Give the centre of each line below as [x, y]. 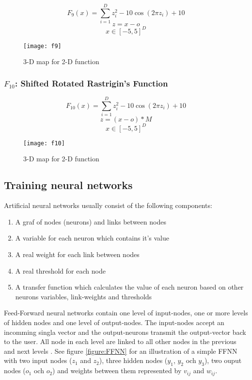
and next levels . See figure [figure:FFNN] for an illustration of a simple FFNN [121, 351]
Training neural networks [68, 185]
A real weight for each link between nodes [77, 254]
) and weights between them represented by [117, 371]
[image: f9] [42, 46]
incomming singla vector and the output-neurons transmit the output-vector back [125, 332]
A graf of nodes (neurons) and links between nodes [91, 221]
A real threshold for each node [60, 270]
